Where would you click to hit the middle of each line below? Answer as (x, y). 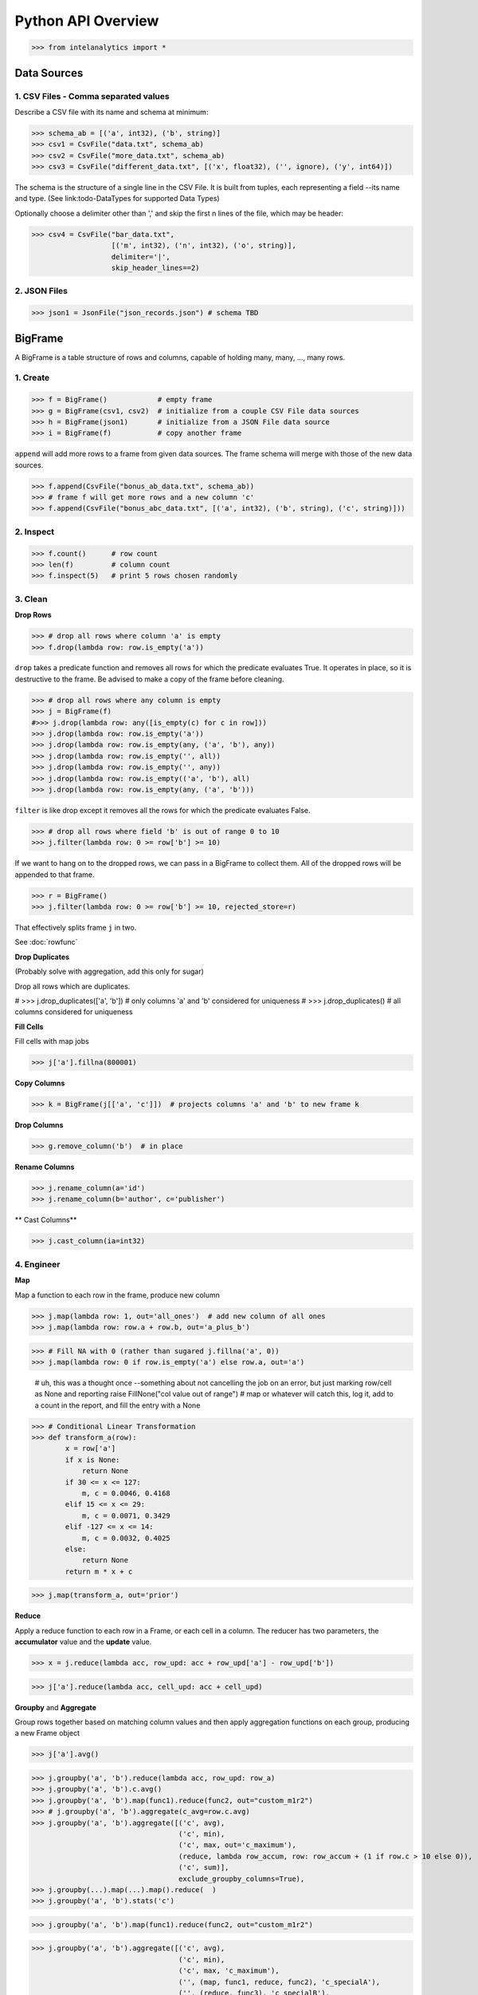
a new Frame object (47, 1733)
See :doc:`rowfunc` (46, 942)
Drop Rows (33, 615)
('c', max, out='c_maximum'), (237, 1845)
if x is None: (92, 1460)
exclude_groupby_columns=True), (241, 1878)
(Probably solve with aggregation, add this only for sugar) (110, 972)
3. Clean (31, 598)
